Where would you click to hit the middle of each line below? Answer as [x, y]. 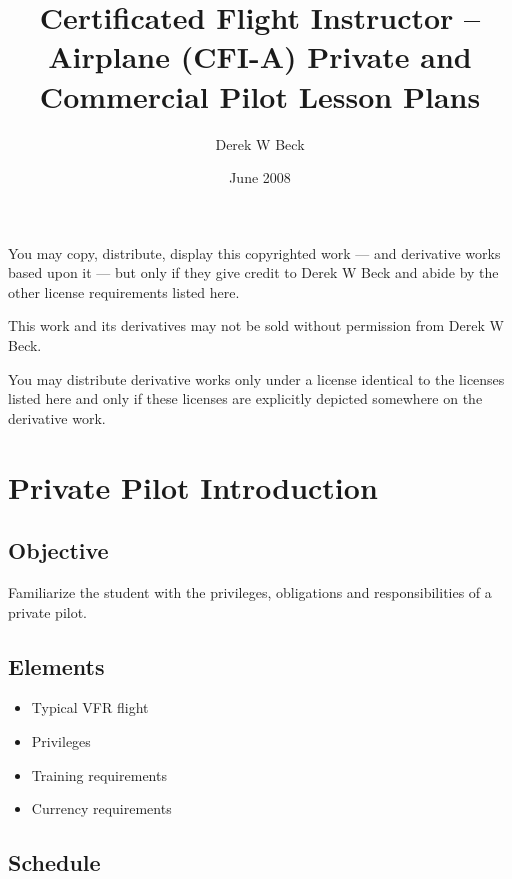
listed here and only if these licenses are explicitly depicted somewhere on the [245, 398]
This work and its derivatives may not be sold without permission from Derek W [256, 325]
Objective [58, 550]
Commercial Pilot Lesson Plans [260, 95]
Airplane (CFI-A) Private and [260, 56]
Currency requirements [101, 808]
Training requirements [99, 774]
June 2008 [260, 177]
